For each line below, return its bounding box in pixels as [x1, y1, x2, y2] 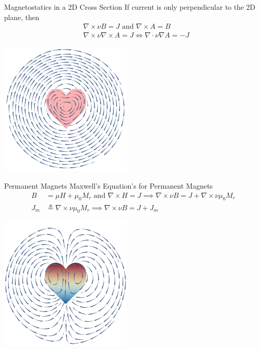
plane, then [4, 11, 39, 22]
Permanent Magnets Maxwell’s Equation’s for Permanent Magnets [4, 180, 213, 191]
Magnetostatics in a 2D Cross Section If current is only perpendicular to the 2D [4, 2, 255, 12]
